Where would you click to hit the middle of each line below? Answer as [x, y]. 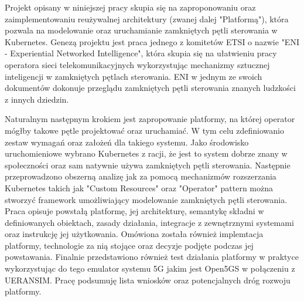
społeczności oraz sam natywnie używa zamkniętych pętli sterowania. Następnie [148, 165]
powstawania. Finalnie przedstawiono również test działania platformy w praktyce [152, 257]
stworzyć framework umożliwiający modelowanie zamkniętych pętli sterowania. [146, 199]
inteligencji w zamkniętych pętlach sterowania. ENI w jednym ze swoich [134, 76]
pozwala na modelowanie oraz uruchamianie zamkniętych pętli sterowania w [141, 30]
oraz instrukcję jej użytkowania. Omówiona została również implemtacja [134, 234]
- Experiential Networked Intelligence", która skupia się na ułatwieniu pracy [141, 53]
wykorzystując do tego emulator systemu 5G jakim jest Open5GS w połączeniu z [150, 268]
